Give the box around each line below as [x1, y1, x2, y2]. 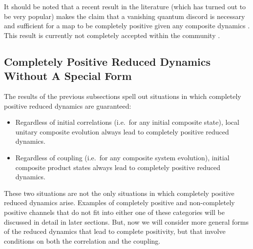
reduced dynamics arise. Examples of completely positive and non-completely [4, 197, 235, 208]
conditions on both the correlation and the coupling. [4, 235, 161, 246]
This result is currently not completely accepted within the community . [4, 30, 220, 40]
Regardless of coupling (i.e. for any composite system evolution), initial [15, 152, 230, 162]
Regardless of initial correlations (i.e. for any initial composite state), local [15, 117, 239, 127]
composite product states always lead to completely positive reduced [15, 162, 221, 172]
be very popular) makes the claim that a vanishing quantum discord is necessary [4, 11, 245, 21]
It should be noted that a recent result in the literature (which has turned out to [4, 1, 246, 11]
